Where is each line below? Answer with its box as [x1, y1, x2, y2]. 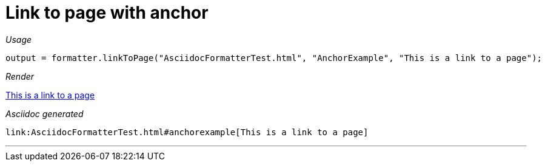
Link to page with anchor [5, 2, 209, 23]
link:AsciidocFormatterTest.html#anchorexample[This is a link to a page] [5, 127, 369, 137]
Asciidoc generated [5, 108, 84, 119]
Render [5, 71, 35, 81]
